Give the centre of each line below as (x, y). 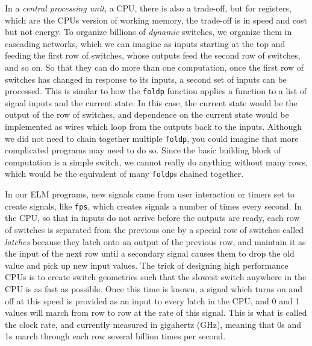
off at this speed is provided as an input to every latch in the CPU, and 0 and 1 (152, 300)
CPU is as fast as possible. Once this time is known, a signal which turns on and (154, 288)
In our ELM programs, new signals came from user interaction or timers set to (150, 194)
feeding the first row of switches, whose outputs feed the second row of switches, (153, 55)
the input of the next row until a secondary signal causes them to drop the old (150, 253)
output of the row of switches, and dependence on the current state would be (147, 114)
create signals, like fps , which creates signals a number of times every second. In (154, 206)
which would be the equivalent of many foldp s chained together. (124, 174)
